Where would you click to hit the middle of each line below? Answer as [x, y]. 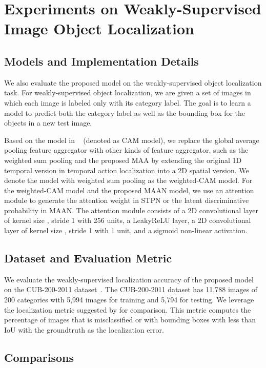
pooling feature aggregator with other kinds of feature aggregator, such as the [126, 150]
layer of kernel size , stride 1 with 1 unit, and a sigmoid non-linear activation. [126, 230]
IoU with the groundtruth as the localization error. [84, 329]
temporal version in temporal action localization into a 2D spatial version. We [127, 170]
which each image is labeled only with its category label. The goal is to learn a [128, 102]
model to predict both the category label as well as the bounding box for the [125, 113]
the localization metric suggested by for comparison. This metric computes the [128, 309]
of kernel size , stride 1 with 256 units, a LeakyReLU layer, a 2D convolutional [128, 220]
